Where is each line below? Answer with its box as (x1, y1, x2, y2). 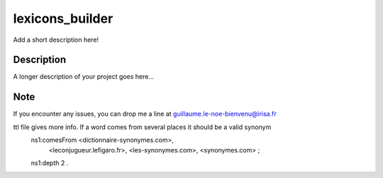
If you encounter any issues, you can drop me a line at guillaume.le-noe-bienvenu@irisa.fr (13, 110, 277, 118)
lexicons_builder (13, 11, 113, 26)
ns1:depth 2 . (30, 158, 69, 167)
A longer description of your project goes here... (13, 72, 154, 81)
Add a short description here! (13, 35, 99, 44)
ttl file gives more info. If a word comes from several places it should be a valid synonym (13, 123, 272, 131)
